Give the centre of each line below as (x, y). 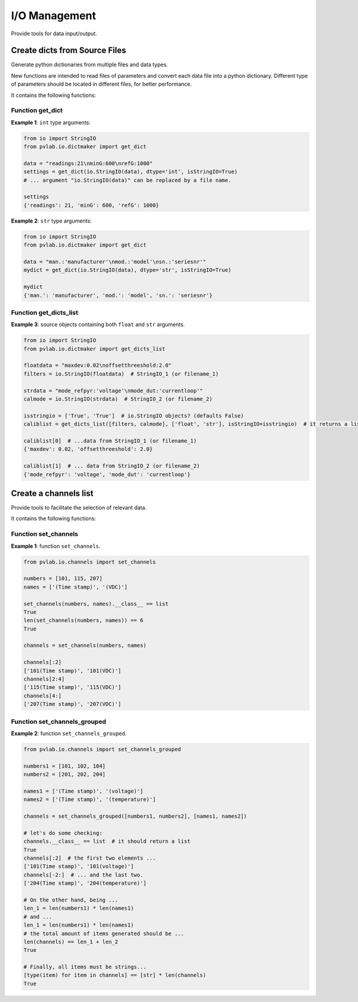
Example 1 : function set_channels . (56, 546)
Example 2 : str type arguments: (51, 221)
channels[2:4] (44, 679)
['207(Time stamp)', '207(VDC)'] (72, 704)
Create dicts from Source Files (69, 51)
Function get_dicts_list (45, 312)
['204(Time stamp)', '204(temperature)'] (85, 883)
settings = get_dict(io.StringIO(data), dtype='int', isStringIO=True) (131, 172)
